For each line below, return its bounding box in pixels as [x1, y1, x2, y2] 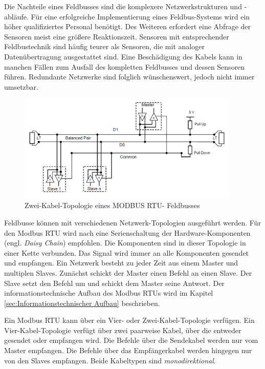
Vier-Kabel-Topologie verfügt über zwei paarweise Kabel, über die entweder [4, 324, 241, 335]
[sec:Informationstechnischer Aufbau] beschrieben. [4, 297, 160, 308]
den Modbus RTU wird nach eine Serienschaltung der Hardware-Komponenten [4, 227, 251, 238]
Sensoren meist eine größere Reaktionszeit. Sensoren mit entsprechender [4, 31, 229, 42]
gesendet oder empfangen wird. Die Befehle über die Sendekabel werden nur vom [4, 335, 258, 345]
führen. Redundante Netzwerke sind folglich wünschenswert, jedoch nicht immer [4, 71, 255, 82]
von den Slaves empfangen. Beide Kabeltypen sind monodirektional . [4, 355, 216, 365]
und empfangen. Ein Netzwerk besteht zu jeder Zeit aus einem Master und [4, 257, 238, 268]
